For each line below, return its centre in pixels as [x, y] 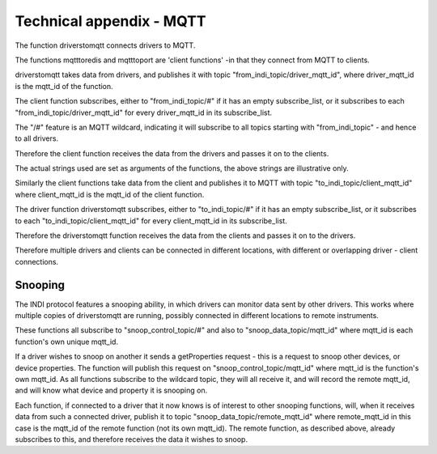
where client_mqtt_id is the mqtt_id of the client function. [110, 194]
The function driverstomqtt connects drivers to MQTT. [105, 45]
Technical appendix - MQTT [110, 21]
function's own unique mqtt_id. [67, 342]
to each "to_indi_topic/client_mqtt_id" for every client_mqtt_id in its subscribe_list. [151, 221]
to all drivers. [37, 138]
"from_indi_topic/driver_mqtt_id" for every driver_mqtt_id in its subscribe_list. [144, 112]
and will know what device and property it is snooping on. [111, 390]
